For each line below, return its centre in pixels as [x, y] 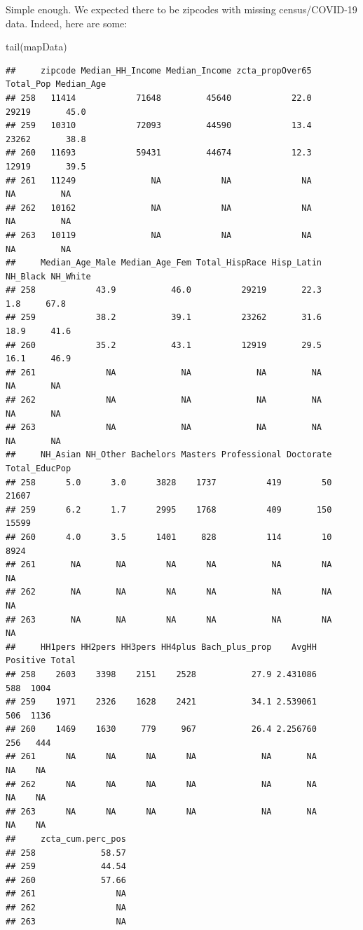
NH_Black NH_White [48, 276]
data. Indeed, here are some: [67, 23]
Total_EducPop [39, 469]
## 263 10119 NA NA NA [159, 235]
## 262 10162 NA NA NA [159, 208]
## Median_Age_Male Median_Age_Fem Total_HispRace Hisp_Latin [164, 263]
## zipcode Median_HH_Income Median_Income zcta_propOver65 [159, 70]
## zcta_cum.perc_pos [66, 839]
